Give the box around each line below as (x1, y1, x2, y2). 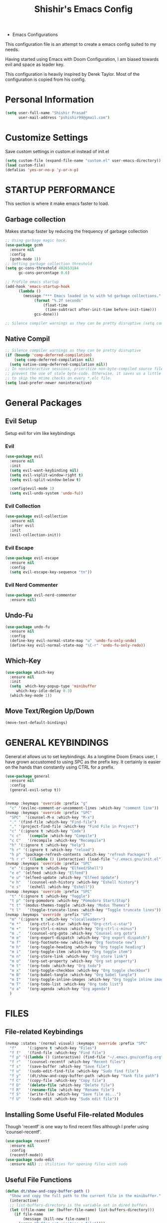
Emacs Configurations (12, 31, 58, 38)
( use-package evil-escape (5, 556, 59, 561)
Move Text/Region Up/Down (5, 707, 94, 715)
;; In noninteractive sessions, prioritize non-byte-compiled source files (5, 367, 166, 372)
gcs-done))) (34, 312, 59, 317)
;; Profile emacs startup (5, 279, 59, 285)
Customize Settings (5, 132, 88, 143)
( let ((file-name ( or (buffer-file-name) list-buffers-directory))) (9, 1207, 155, 1213)
